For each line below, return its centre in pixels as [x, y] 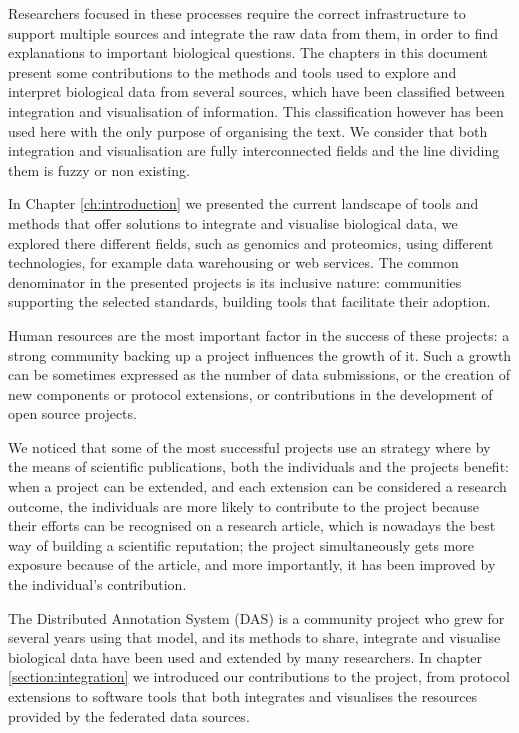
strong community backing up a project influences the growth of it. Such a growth [260, 354]
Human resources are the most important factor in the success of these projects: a [259, 334]
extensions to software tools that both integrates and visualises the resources [243, 696]
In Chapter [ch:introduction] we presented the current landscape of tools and [243, 203]
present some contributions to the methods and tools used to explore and [232, 71]
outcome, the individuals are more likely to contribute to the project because [243, 505]
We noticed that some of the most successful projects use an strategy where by [249, 446]
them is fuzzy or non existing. [99, 169]
